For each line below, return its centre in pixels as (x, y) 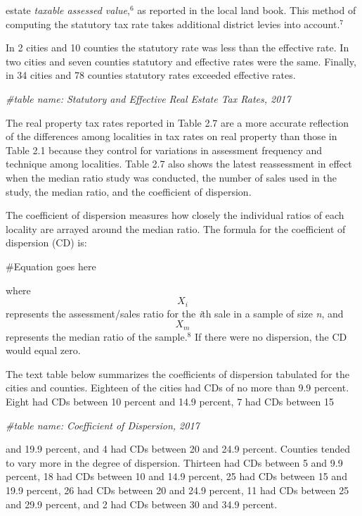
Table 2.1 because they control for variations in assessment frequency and (164, 150)
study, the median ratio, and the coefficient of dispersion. (129, 191)
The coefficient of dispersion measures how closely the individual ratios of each (175, 215)
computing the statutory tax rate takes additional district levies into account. (173, 24)
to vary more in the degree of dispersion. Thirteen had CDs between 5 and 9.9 (174, 462)
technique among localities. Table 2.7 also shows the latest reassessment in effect (179, 164)
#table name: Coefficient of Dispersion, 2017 (103, 425)
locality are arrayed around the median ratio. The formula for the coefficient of (176, 228)
